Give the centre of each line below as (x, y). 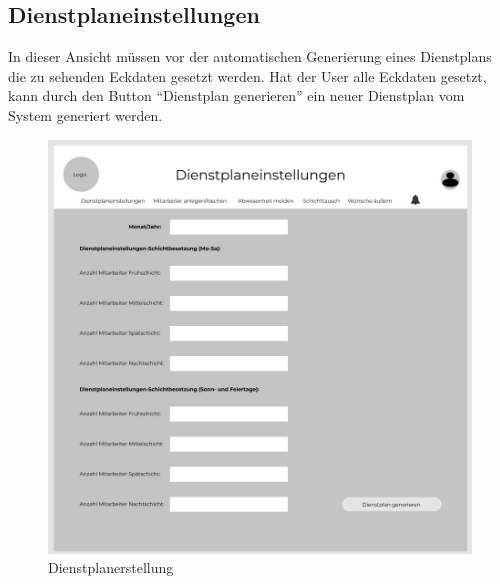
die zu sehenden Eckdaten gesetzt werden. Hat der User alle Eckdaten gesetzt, (247, 75)
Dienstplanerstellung (111, 567)
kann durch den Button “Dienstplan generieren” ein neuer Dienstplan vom (236, 95)
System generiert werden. (85, 114)
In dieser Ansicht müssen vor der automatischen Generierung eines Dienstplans (250, 56)
